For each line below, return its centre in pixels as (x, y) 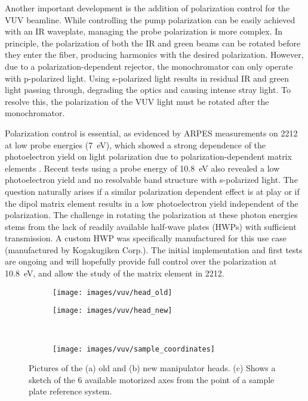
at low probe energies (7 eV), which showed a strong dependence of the (135, 144)
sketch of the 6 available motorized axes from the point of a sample (152, 379)
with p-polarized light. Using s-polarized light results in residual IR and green (147, 78)
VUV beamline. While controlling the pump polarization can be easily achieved (150, 19)
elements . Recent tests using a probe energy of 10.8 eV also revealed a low (142, 168)
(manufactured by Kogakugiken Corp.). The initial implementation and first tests (154, 249)
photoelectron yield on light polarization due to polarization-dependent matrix (148, 156)
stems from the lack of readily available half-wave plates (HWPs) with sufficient (151, 226)
